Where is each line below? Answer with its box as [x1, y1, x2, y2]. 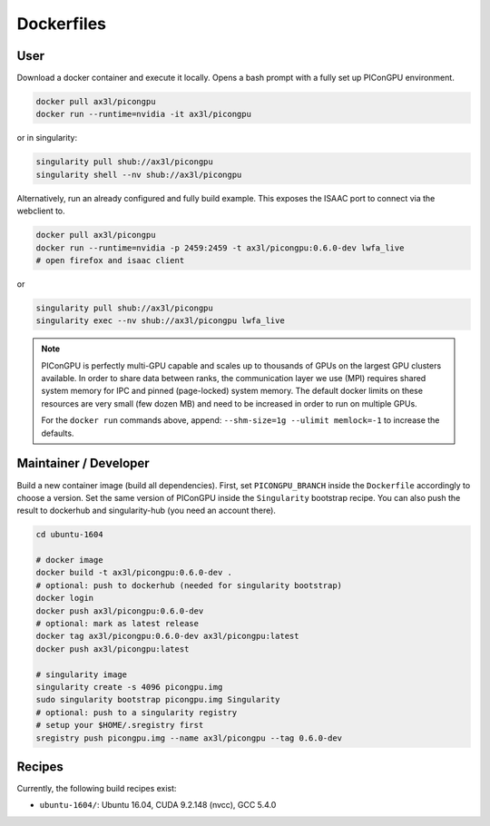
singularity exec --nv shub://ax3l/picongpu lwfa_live [35, 316, 285, 326]
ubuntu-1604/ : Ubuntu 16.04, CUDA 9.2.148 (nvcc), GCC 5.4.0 [39, 800, 277, 811]
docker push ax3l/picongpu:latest [35, 644, 190, 654]
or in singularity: [16, 133, 77, 143]
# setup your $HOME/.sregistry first [35, 720, 204, 731]
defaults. [41, 428, 74, 438]
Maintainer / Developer [16, 456, 150, 471]
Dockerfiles [16, 14, 107, 34]
